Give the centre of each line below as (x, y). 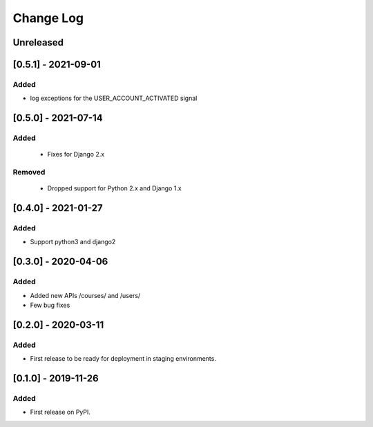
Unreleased (38, 42)
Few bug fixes (50, 305)
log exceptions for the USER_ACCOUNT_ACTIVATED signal (114, 98)
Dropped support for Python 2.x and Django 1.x (115, 188)
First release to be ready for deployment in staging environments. (123, 359)
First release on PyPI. (60, 412)
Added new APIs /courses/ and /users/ (85, 295)
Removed (29, 172)
